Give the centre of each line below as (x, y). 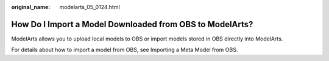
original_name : (31, 7)
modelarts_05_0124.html (90, 7)
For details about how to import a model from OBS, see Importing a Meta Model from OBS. (125, 50)
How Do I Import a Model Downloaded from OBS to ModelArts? (132, 24)
